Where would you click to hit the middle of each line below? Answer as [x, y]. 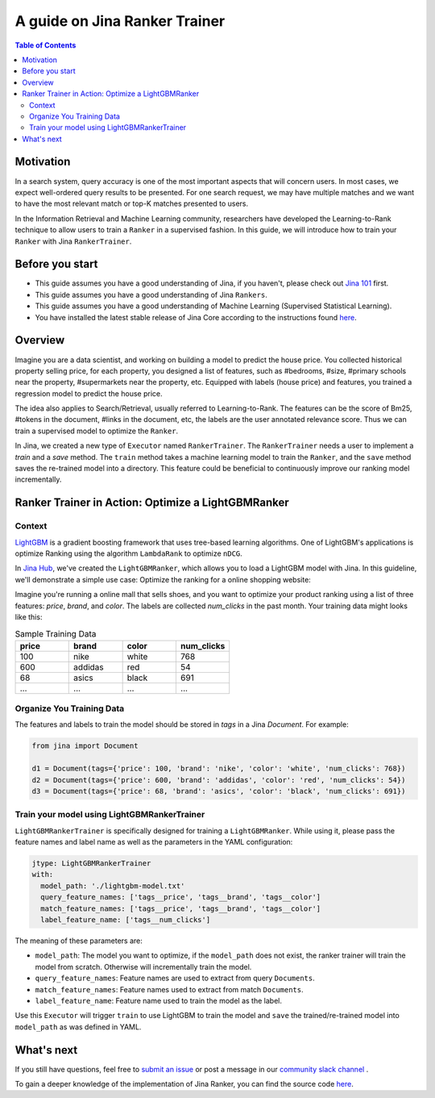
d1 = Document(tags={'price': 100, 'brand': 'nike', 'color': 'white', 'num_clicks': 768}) [219, 769]
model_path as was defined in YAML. [78, 1027]
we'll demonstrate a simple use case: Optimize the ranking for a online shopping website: [163, 579]
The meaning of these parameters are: [79, 941]
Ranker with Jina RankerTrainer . [73, 241]
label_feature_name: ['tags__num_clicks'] [126, 920]
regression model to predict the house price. [89, 393]
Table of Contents [46, 45]
